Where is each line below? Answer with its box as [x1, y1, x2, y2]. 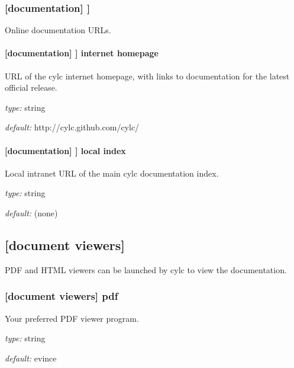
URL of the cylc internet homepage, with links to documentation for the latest [5, 69, 290, 82]
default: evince [5, 351, 57, 364]
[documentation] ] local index [5, 144, 126, 156]
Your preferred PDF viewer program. [5, 312, 139, 324]
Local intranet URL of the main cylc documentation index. [5, 167, 219, 179]
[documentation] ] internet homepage [5, 47, 159, 59]
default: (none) [5, 206, 58, 219]
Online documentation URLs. [5, 24, 111, 36]
